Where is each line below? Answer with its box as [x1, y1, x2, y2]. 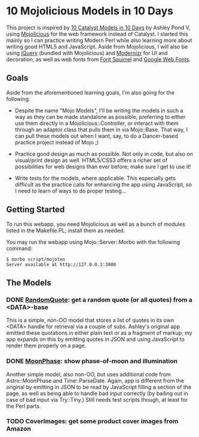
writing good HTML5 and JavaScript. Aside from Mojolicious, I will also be [6, 43, 188, 50]
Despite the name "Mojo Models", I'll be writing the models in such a [14, 106, 183, 114]
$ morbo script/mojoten [6, 256, 66, 262]
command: [6, 245, 33, 252]
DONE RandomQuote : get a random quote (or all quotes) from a [6, 295, 193, 304]
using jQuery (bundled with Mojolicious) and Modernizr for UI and [6, 49, 169, 56]
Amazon [6, 424, 31, 433]
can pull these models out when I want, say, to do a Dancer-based [14, 132, 178, 139]
